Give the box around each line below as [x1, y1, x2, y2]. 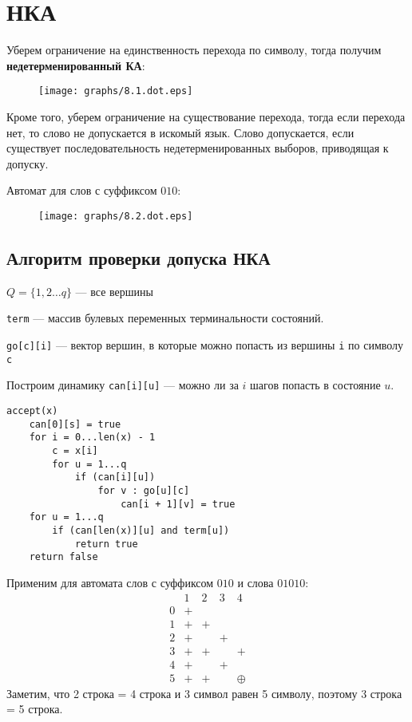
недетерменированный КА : [6, 57, 145, 73]
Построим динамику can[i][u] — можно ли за [6, 377, 239, 393]
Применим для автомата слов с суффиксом [6, 574, 214, 590]
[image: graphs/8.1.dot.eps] [38, 85, 193, 97]
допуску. [6, 155, 49, 172]
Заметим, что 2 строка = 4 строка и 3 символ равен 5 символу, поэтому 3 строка [6, 685, 402, 701]
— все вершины [75, 282, 153, 299]
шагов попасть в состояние [250, 377, 381, 393]
